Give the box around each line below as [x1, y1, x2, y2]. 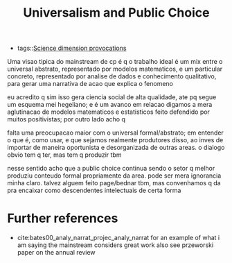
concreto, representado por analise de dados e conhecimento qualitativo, [7, 72, 217, 80]
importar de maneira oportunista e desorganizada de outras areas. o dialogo [7, 144, 225, 152]
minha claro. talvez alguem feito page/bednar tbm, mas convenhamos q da [7, 179, 221, 187]
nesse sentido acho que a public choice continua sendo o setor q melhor [7, 164, 215, 173]
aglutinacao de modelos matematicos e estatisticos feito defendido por [7, 108, 210, 116]
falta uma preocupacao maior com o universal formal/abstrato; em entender [7, 128, 224, 137]
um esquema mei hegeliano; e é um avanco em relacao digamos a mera [7, 101, 213, 109]
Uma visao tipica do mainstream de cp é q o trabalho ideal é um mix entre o [7, 58, 223, 66]
